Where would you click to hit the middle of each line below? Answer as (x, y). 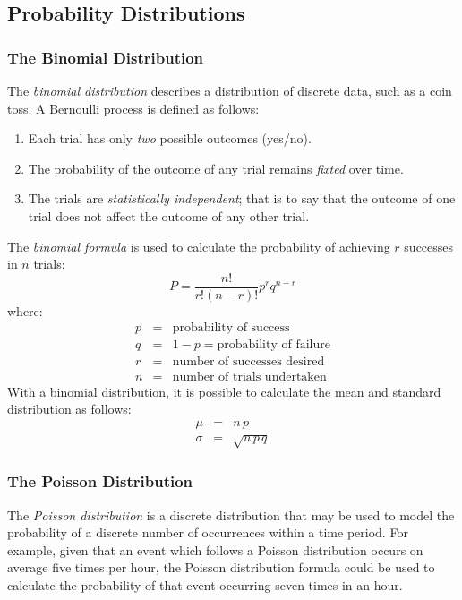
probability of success (231, 328)
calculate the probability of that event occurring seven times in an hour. (205, 584)
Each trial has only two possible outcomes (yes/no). (170, 138)
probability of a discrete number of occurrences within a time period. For (208, 532)
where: (25, 310)
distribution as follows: (69, 409)
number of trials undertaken (249, 377)
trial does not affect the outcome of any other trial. (169, 215)
